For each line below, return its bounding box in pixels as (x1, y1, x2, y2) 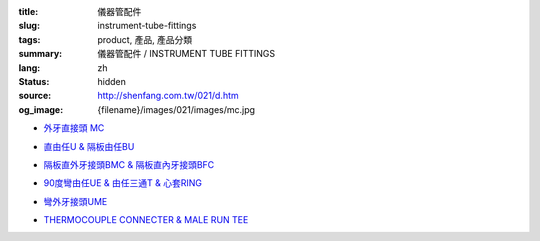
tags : (18, 33, 41, 45)
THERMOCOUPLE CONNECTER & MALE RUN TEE (43, 214, 249, 226)
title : (18, 6, 39, 17)
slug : (18, 20, 40, 32)
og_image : (18, 103, 64, 115)
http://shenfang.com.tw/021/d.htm (97, 90, 239, 102)
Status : (18, 75, 50, 87)
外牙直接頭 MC (43, 122, 105, 134)
